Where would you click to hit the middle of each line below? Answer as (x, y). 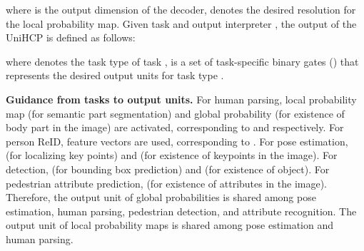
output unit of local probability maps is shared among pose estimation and (170, 225)
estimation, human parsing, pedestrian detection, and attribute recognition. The (181, 211)
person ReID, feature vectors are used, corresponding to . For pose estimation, (177, 141)
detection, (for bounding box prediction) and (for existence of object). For (168, 169)
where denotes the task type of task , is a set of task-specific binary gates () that (182, 61)
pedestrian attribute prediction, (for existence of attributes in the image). (167, 183)
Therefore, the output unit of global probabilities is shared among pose (161, 197)
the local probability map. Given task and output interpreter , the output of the (181, 23)
